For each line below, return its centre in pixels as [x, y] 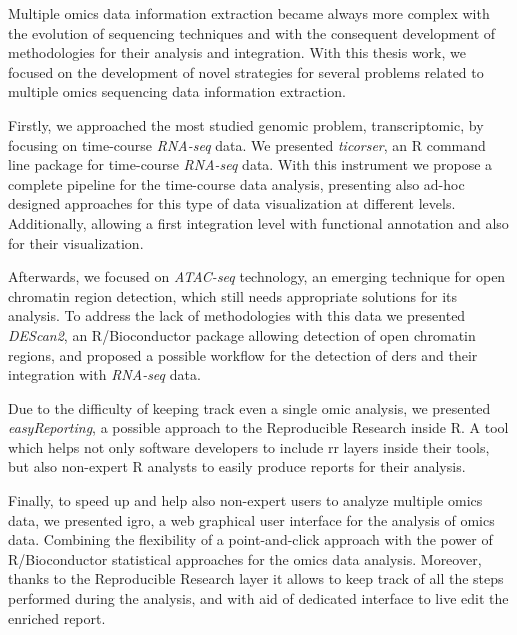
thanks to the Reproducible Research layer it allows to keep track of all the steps [256, 578]
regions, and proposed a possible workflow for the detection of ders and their [243, 354]
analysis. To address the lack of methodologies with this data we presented [237, 315]
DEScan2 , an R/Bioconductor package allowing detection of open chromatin [242, 334]
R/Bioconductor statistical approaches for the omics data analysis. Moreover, [245, 558]
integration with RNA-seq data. [104, 374]
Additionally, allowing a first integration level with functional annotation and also [258, 222]
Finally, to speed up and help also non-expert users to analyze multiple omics [245, 500]
